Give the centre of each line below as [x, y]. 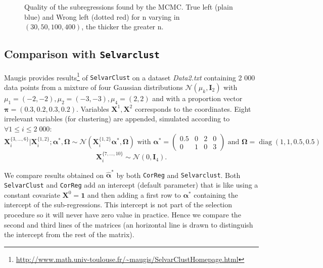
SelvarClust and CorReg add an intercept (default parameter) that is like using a [131, 185]
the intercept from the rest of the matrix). [69, 234]
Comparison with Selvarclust [82, 54]
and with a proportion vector [197, 98]
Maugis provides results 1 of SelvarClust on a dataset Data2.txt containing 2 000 [130, 76]
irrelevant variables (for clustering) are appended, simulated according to [117, 119]
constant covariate [32, 194]
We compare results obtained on [54, 175]
